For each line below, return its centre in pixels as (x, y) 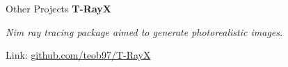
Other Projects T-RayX (58, 8)
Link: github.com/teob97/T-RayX (78, 55)
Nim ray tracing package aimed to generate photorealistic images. (144, 31)
